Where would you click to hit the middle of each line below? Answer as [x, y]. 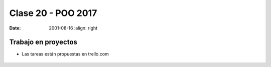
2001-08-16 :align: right [73, 28]
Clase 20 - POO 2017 [53, 13]
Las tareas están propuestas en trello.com [65, 54]
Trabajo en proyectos [43, 42]
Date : [15, 28]
